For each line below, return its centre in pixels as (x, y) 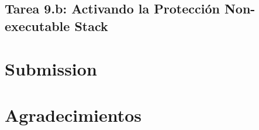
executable (37, 25)
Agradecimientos (73, 114)
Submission (51, 69)
